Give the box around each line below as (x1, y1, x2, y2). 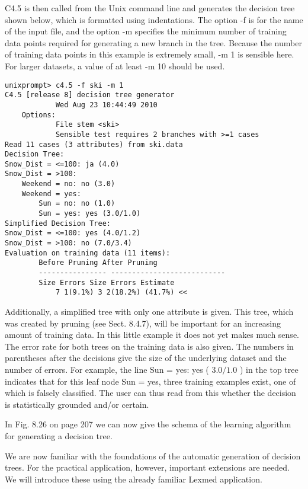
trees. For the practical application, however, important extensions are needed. (5, 461, 290, 474)
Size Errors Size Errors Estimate (38, 278, 175, 287)
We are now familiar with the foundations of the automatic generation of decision (5, 449, 301, 462)
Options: (21, 110, 56, 119)
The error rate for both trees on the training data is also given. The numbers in (5, 340, 294, 352)
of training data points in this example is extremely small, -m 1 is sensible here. (5, 48, 294, 60)
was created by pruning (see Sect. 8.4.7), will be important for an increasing (5, 317, 281, 329)
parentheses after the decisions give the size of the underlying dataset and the (5, 351, 287, 364)
